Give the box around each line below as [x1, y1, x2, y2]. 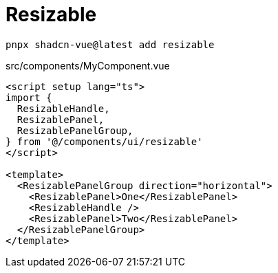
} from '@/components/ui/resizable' [6, 135, 203, 147]
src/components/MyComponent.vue [6, 59, 170, 72]
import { [6, 91, 52, 103]
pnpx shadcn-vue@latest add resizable [6, 39, 215, 50]
